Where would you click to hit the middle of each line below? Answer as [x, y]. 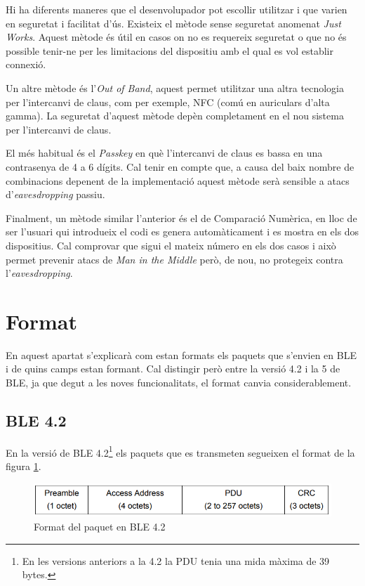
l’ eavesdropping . [39, 273]
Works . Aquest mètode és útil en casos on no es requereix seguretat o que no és [176, 37]
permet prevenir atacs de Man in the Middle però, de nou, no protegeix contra [174, 259]
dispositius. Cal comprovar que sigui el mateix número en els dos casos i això [171, 245]
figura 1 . [24, 466]
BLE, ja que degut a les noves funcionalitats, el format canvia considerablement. [179, 382]
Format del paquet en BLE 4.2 [100, 526]
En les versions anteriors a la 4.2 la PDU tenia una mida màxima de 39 [176, 560]
